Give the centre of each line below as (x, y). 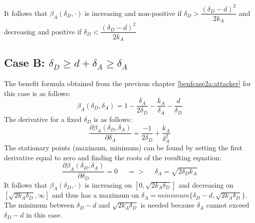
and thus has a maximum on (95, 195)
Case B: (24, 62)
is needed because (167, 205)
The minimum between (39, 205)
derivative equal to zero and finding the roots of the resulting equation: (113, 157)
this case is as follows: (37, 93)
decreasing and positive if (43, 31)
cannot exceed (228, 205)
